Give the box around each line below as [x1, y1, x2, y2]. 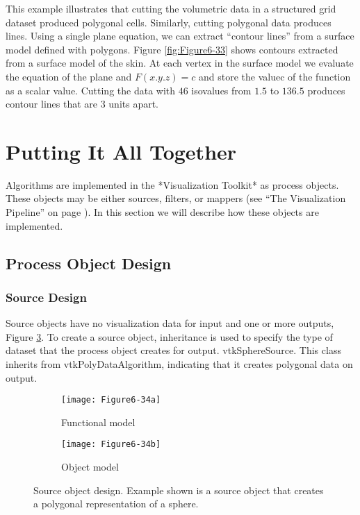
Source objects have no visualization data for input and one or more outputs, [6, 316, 334, 330]
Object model [61, 459, 119, 474]
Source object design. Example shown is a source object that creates [33, 482, 324, 497]
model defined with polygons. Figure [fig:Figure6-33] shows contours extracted [6, 42, 338, 56]
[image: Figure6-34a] [61, 395, 161, 405]
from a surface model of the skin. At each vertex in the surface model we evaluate [6, 56, 354, 70]
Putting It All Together [6, 137, 237, 165]
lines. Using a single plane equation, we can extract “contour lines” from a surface [6, 28, 354, 43]
